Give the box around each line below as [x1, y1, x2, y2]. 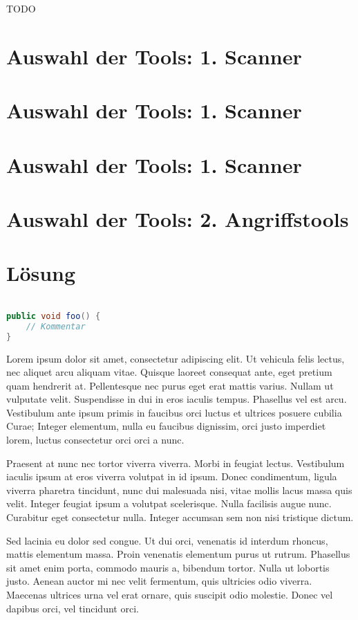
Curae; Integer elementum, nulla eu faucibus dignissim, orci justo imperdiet [6, 419, 326, 433]
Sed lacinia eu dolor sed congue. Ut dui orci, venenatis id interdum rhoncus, [6, 533, 328, 547]
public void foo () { [6, 311, 101, 321]
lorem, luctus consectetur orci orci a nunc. [6, 432, 185, 447]
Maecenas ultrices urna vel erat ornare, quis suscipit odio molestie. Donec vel [6, 587, 333, 601]
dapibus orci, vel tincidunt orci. [6, 601, 139, 615]
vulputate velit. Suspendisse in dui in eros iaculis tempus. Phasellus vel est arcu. [6, 392, 347, 406]
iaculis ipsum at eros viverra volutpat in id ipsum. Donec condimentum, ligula [6, 469, 337, 484]
